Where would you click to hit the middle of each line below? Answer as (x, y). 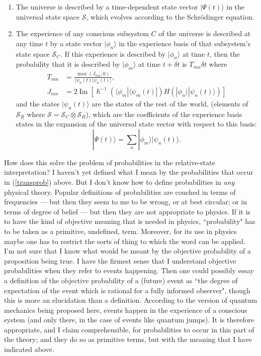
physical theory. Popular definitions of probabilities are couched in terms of (120, 192)
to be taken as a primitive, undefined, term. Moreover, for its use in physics (120, 231)
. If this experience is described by (113, 53)
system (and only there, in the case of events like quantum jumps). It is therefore (129, 320)
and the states (38, 103)
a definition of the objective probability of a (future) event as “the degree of (121, 280)
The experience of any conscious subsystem (82, 33)
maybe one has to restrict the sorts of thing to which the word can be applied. (125, 241)
